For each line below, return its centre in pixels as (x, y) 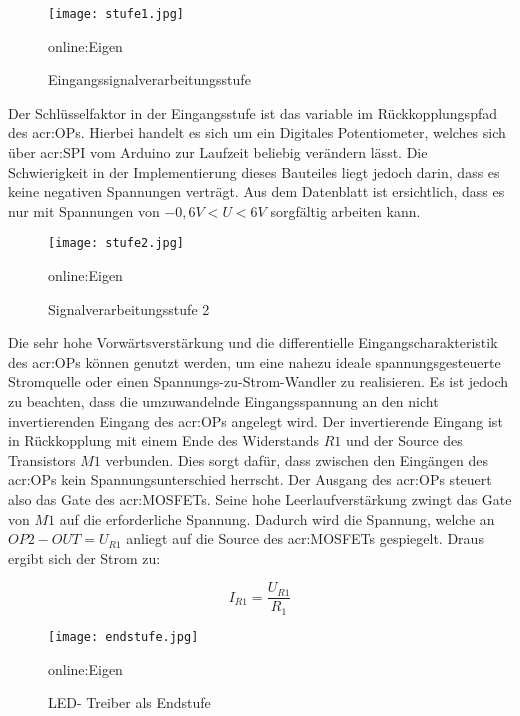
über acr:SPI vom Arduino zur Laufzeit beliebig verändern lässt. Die (218, 152)
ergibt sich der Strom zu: (84, 557)
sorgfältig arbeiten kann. (345, 210)
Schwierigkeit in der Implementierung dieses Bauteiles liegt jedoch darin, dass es (254, 171)
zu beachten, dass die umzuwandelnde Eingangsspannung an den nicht (223, 401)
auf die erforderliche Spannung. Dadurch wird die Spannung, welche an (277, 518)
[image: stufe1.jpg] (116, 14)
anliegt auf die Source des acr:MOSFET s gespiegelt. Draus (305, 538)
